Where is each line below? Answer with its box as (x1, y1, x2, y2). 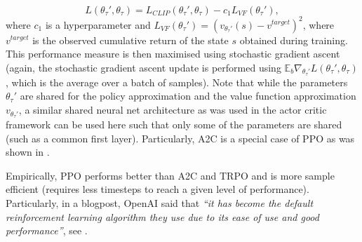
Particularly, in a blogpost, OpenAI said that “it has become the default (6, 195, 314, 210)
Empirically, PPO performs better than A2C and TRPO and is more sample (6, 168, 335, 182)
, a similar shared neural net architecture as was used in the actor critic (18, 102, 327, 117)
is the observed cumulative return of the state (32, 32, 229, 47)
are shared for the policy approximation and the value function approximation (20, 88, 356, 103)
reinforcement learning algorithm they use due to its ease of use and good (6, 209, 319, 224)
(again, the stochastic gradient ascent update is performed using (6, 60, 281, 74)
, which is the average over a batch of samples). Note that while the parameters (6, 74, 348, 89)
